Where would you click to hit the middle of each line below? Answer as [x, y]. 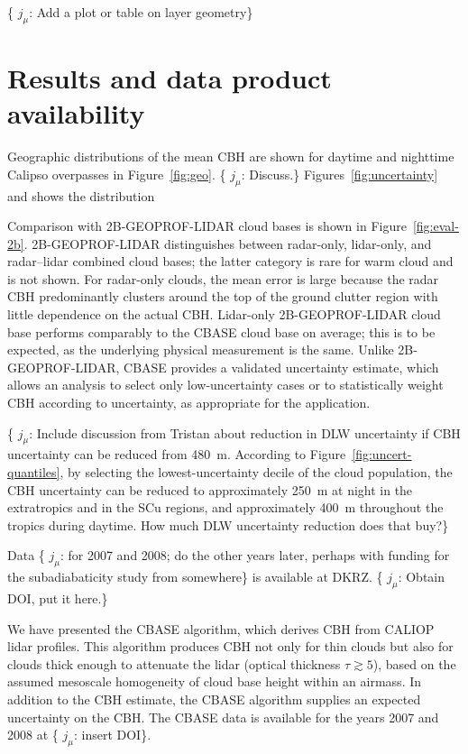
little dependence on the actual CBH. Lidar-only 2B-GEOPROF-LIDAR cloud [224, 314]
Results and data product [170, 77]
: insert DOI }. [112, 735]
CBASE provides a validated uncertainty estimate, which [281, 367]
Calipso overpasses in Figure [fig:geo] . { [117, 174]
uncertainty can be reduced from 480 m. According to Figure [177, 454]
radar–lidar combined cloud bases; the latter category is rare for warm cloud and [230, 261]
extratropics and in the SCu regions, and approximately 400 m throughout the [225, 507]
